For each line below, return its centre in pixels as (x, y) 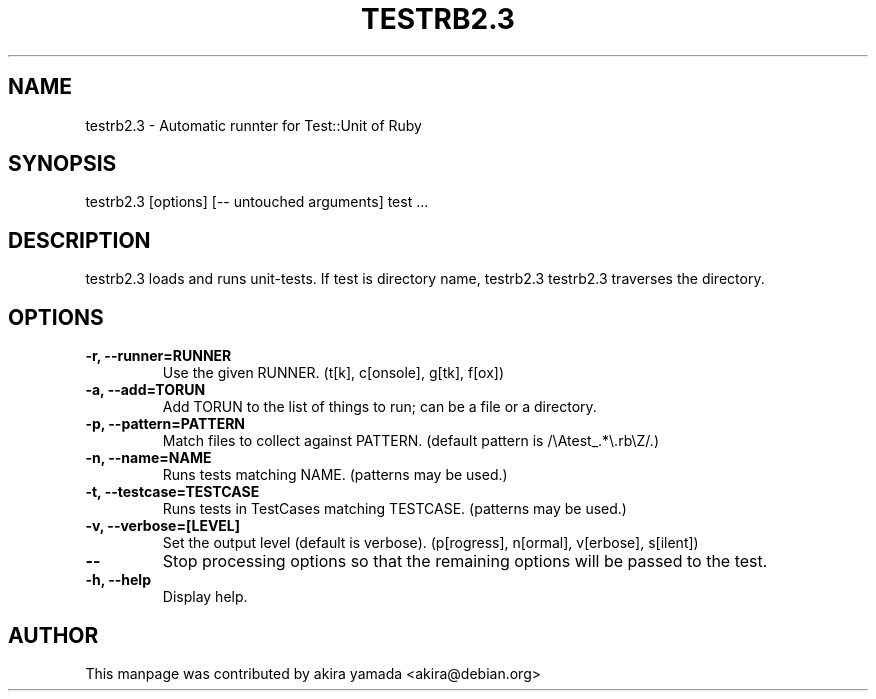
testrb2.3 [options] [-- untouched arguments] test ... (257, 202)
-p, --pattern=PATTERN (165, 424)
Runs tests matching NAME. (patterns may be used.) (335, 475)
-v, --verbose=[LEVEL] (163, 526)
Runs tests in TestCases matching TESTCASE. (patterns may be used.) (394, 509)
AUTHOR (53, 635)
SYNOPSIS (62, 164)
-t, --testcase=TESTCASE (172, 492)
